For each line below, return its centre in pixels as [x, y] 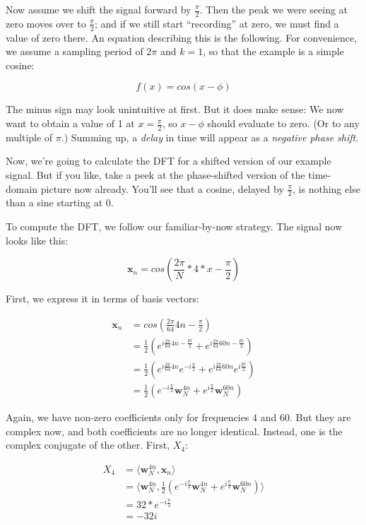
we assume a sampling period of [75, 51]
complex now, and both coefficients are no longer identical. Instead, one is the [174, 431]
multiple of [29, 137]
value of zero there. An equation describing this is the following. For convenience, [182, 37]
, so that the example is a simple [273, 51]
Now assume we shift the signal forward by [99, 9]
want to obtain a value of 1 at [70, 123]
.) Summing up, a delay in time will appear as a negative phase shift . [210, 137]
